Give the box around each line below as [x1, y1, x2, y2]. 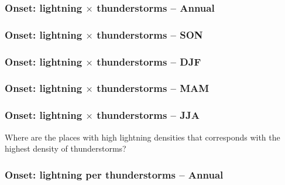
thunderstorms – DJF [97, 54, 201, 68]
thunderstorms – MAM [97, 81, 210, 95]
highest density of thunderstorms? [5, 142, 126, 155]
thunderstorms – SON [97, 27, 203, 42]
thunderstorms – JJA [97, 108, 200, 122]
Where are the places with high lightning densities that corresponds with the [5, 131, 280, 143]
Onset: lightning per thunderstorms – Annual [5, 167, 224, 181]
